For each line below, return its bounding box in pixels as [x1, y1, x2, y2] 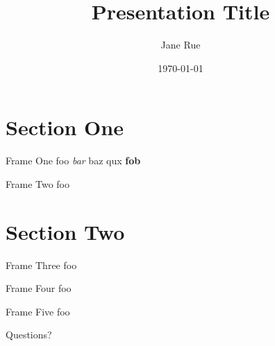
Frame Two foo [6, 176, 70, 191]
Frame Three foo [6, 257, 77, 272]
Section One [6, 113, 124, 141]
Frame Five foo [6, 304, 70, 318]
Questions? [6, 327, 52, 342]
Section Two [6, 217, 125, 245]
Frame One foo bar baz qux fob [6, 153, 141, 168]
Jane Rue [160, 37, 201, 52]
